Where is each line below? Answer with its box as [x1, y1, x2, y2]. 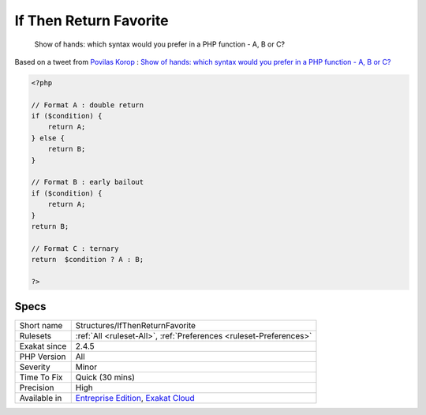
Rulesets [19, 331, 51, 342]
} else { [31, 133, 65, 142]
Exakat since [19, 341, 67, 352]
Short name [19, 320, 63, 331]
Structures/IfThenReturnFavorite [75, 320, 196, 331]
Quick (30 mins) [75, 372, 136, 383]
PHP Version [19, 351, 66, 362]
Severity [19, 361, 50, 372]
